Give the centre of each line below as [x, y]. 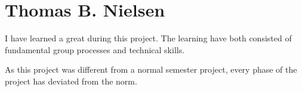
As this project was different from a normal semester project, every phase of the [151, 69]
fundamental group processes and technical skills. [95, 49]
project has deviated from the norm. [71, 81]
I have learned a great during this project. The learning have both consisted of [148, 38]
